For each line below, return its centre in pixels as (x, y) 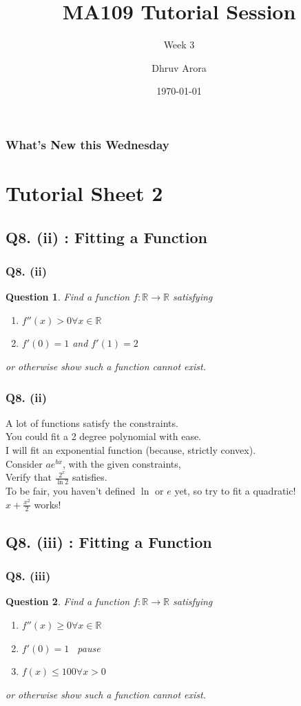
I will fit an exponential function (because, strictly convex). (131, 449)
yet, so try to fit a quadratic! (235, 490)
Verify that (29, 477)
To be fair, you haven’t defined (71, 490)
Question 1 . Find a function (68, 297)
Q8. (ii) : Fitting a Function (106, 237)
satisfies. (90, 477)
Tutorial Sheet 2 (84, 193)
